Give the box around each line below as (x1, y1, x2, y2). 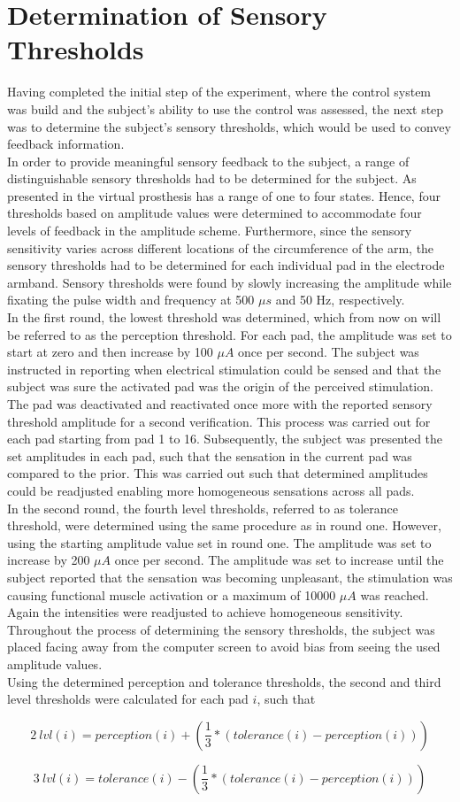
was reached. (360, 585, 429, 604)
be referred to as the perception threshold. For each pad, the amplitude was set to (7, 325, 452, 343)
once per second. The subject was (238, 343, 419, 361)
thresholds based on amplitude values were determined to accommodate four (7, 204, 422, 222)
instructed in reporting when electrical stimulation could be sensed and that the (7, 359, 441, 378)
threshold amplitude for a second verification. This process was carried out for (7, 412, 431, 430)
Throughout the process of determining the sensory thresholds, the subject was (7, 620, 435, 638)
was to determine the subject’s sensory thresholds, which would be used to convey (7, 117, 451, 135)
